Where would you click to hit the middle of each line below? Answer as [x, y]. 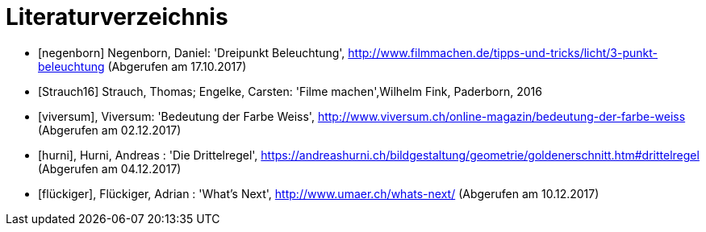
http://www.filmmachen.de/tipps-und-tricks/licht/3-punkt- [503, 52]
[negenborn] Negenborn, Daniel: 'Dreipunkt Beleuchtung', [192, 52]
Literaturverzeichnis [117, 17]
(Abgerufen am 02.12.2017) [110, 130]
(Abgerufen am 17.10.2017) [177, 66]
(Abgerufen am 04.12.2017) [110, 168]
